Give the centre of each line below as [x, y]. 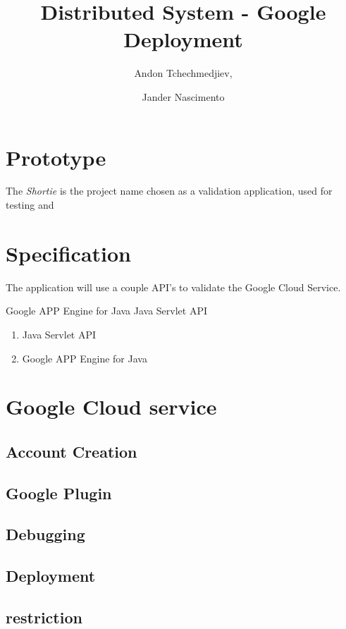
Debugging [45, 534]
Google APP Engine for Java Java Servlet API [107, 311]
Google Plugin [59, 493]
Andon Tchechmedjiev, [183, 73]
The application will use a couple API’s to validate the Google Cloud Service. [173, 287]
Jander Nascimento [183, 96]
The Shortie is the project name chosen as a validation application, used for [169, 191]
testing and [30, 205]
